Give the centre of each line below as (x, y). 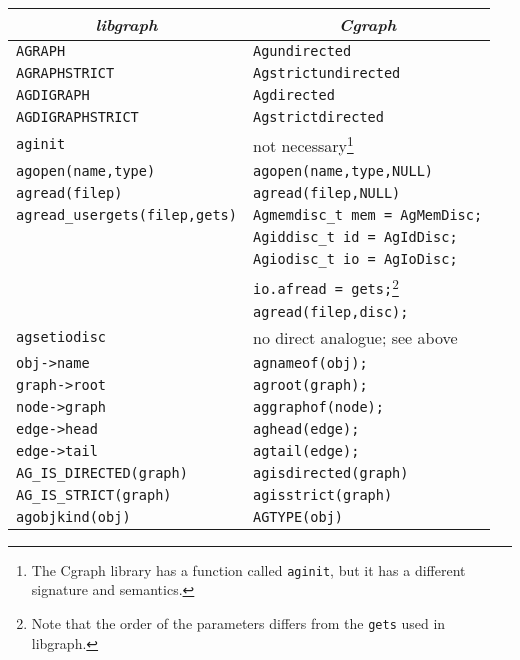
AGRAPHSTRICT (65, 73)
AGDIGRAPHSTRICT (77, 117)
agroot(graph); (310, 384)
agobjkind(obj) (73, 516)
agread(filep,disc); (330, 311)
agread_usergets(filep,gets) (126, 215)
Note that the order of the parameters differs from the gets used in (238, 622)
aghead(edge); (306, 428)
